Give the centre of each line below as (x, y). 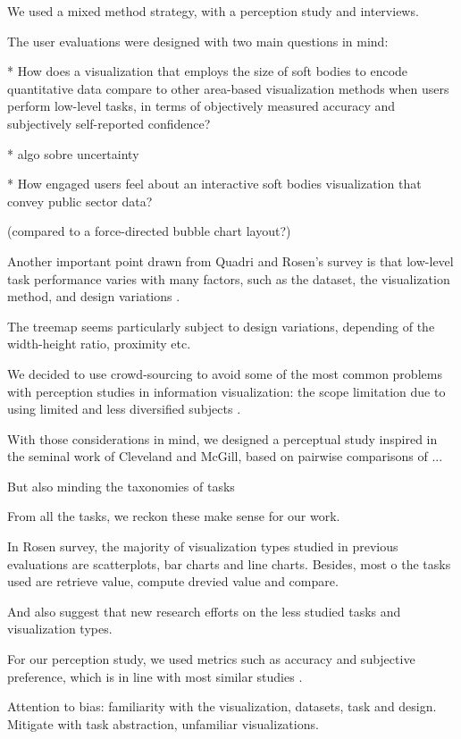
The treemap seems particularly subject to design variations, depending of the (221, 326)
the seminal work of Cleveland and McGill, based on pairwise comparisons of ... (225, 456)
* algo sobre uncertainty (73, 153)
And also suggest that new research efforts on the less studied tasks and (204, 611)
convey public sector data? (80, 201)
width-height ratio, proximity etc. (99, 344)
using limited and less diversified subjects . (124, 409)
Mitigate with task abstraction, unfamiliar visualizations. (163, 723)
